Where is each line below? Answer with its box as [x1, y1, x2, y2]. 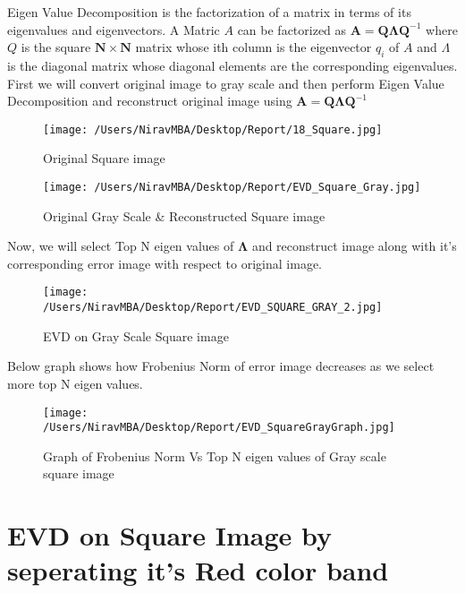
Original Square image [43, 149, 165, 168]
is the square [21, 38, 91, 56]
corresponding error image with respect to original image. [7, 254, 322, 272]
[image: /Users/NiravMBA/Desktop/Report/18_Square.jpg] [43, 123, 383, 136]
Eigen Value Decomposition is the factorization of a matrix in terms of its [7, 3, 411, 21]
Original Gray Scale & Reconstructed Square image [43, 206, 325, 225]
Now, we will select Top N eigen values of [7, 236, 234, 255]
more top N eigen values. [7, 374, 143, 392]
